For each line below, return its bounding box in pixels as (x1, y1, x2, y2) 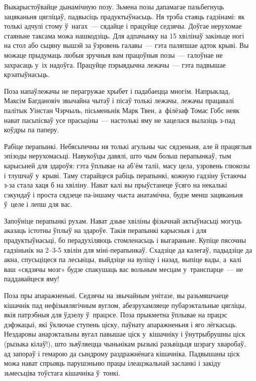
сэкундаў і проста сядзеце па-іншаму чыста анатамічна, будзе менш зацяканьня (4, 189, 243, 199)
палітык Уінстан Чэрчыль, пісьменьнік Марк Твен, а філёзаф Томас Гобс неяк (4, 105, 240, 115)
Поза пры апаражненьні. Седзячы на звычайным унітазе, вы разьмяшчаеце (4, 290, 229, 301)
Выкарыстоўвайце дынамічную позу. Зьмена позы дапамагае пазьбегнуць (4, 1, 224, 11)
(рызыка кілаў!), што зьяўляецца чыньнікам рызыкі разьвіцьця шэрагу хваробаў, (4, 339, 246, 348)
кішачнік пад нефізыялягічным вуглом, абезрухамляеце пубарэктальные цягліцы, (4, 300, 247, 310)
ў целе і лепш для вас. (4, 199, 73, 209)
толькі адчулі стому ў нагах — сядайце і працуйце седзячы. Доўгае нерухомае (4, 21, 242, 31)
